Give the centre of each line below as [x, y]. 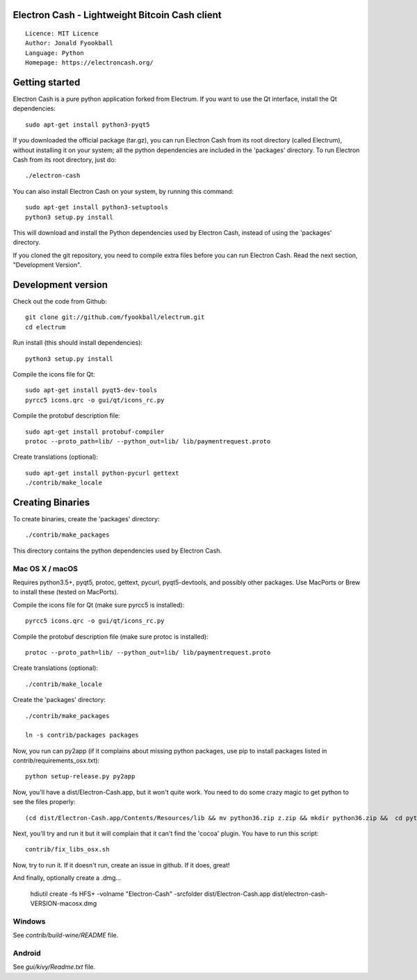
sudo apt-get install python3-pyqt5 [88, 124]
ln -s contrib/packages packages [82, 735]
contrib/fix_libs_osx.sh [67, 849]
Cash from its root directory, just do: [65, 160]
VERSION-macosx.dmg [64, 903]
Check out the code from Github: [60, 302]
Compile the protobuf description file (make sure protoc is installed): [111, 637]
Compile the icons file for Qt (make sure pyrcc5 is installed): [99, 605]
